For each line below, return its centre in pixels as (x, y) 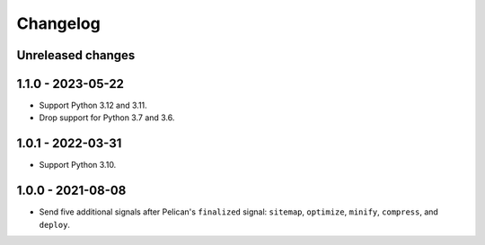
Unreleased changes (76, 55)
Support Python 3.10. (78, 165)
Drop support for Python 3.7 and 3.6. (107, 118)
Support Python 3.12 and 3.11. (93, 105)
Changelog (58, 23)
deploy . (55, 224)
